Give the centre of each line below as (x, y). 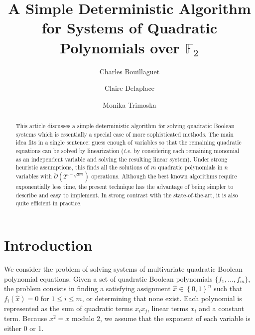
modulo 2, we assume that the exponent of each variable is (161, 318)
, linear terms (168, 308)
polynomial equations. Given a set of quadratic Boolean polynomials (108, 278)
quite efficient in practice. (49, 203)
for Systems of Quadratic (129, 28)
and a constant (221, 308)
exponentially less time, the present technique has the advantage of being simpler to (125, 187)
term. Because (26, 318)
